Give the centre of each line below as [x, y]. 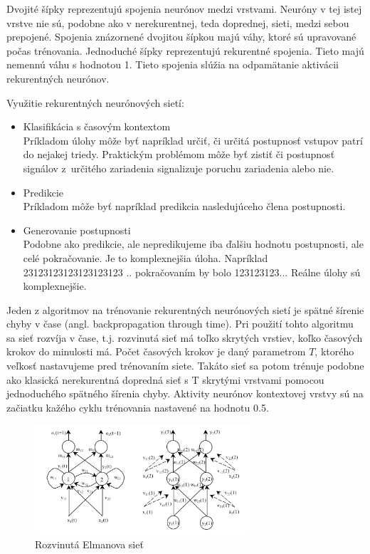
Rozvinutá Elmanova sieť [89, 544]
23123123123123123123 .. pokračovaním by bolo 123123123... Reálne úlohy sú [192, 272]
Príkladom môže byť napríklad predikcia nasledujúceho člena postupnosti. [184, 206]
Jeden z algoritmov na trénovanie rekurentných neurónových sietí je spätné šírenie [185, 309]
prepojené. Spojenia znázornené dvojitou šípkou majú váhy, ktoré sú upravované [181, 37]
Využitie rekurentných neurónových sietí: [95, 102]
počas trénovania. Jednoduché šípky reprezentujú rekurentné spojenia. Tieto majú [185, 50]
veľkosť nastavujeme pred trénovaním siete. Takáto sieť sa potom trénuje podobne [185, 366]
